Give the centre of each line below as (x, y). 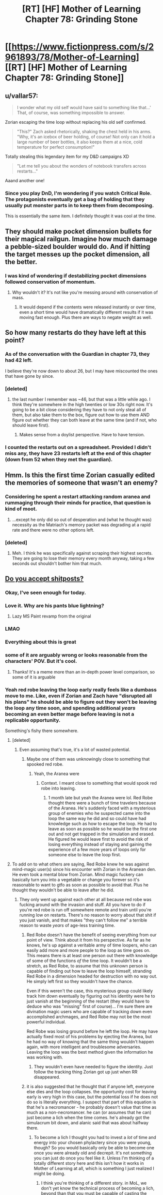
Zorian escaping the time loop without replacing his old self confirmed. (76, 122)
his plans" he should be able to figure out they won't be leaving (81, 702)
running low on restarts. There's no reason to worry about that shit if (88, 915)
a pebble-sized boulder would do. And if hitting (78, 246)
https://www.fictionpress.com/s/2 (83, 47)
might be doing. (49, 1174)
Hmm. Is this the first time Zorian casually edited (80, 475)
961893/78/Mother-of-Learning (71, 57)
